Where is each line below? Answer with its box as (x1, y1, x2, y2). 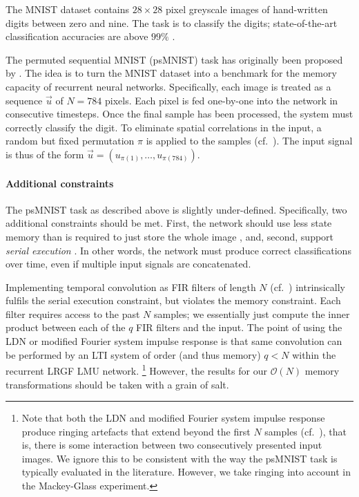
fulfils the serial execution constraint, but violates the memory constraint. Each (6, 293, 341, 308)
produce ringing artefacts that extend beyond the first (21, 424, 251, 438)
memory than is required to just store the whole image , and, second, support (6, 229, 334, 243)
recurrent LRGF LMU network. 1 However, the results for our (6, 362, 267, 377)
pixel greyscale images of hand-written (165, 2, 328, 16)
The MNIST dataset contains (6, 2, 130, 16)
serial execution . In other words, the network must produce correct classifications (6, 243, 351, 257)
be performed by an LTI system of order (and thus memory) (6, 347, 261, 362)
